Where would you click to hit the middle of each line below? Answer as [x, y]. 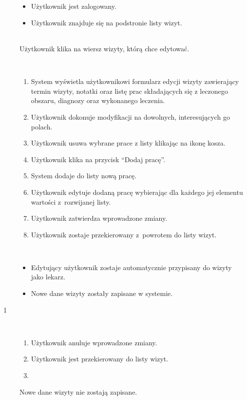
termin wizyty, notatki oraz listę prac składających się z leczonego [129, 91]
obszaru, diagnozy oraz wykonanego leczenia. [98, 100]
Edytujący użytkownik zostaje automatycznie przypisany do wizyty [131, 267]
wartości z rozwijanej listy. [71, 201]
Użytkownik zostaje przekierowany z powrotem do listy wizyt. [124, 234]
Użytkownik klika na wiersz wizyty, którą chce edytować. [104, 48]
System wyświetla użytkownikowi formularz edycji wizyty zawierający [135, 81]
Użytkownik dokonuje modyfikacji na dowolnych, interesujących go [130, 116]
